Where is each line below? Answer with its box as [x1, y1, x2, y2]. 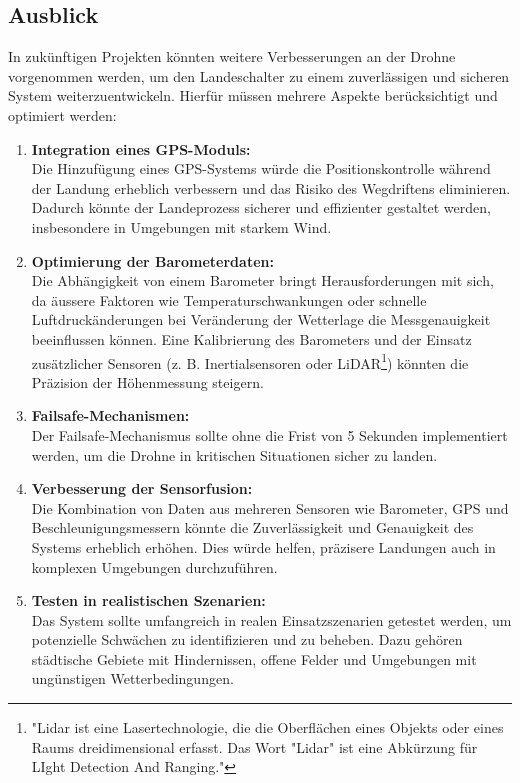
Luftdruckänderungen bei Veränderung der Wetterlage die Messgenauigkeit [31, 309, 491, 330]
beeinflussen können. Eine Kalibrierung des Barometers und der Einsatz [31, 328, 472, 349]
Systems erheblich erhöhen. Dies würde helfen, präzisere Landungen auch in [31, 536, 496, 557]
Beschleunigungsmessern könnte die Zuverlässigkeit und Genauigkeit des [31, 517, 474, 538]
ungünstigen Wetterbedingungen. [31, 668, 234, 689]
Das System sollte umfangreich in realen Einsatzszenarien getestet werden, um [31, 609, 512, 630]
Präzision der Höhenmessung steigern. [31, 371, 264, 392]
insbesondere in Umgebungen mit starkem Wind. [31, 216, 332, 237]
